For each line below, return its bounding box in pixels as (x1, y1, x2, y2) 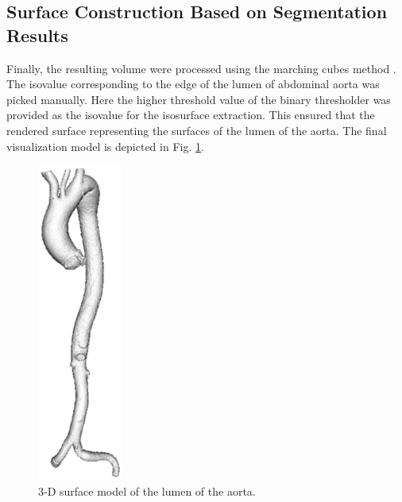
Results (6, 22, 68, 47)
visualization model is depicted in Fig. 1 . (6, 137, 204, 154)
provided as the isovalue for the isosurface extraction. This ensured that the (6, 106, 375, 123)
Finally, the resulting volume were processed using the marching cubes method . (6, 60, 396, 76)
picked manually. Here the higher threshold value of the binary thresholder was (6, 91, 391, 107)
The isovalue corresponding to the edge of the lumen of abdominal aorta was (6, 75, 380, 92)
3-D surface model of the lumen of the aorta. (38, 482, 256, 499)
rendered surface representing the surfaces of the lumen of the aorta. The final (6, 122, 387, 138)
